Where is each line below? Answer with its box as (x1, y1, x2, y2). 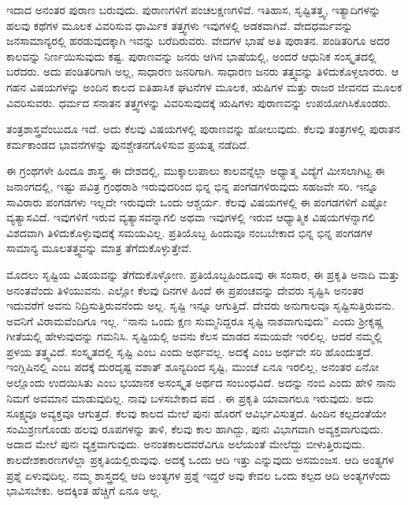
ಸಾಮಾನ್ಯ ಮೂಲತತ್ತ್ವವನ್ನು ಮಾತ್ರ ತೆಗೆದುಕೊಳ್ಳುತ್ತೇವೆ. (6, 240, 192, 256)
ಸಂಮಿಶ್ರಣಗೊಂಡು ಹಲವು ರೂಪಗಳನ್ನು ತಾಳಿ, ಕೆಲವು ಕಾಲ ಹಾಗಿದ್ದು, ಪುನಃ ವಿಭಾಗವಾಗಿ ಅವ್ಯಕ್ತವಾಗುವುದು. (6, 420, 384, 436)
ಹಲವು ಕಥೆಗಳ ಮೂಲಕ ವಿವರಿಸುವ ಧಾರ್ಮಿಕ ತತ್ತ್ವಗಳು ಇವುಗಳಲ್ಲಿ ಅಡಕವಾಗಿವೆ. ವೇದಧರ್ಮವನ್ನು (6, 17, 354, 33)
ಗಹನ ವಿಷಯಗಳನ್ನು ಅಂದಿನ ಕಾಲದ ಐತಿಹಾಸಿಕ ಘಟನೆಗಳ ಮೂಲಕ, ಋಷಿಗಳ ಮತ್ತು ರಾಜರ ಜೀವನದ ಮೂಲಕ (6, 78, 402, 95)
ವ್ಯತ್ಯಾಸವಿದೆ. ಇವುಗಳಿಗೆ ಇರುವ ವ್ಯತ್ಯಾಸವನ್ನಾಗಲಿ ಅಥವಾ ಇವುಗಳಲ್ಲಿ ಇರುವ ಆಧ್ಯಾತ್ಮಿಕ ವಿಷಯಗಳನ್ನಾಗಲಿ (6, 209, 376, 225)
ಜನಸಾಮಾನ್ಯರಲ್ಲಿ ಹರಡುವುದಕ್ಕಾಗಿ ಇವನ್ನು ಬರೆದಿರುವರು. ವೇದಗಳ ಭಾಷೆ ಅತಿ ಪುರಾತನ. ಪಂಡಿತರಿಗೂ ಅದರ (6, 32, 390, 49)
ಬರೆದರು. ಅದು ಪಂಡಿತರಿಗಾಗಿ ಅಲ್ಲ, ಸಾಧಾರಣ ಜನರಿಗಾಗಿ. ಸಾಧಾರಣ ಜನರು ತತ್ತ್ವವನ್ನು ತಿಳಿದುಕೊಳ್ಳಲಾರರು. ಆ (6, 63, 399, 80)
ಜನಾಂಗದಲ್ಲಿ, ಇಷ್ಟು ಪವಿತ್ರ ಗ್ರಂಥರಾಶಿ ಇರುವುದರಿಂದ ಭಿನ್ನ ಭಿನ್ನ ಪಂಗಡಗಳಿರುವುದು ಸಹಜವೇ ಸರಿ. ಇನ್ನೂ (6, 177, 378, 194)
